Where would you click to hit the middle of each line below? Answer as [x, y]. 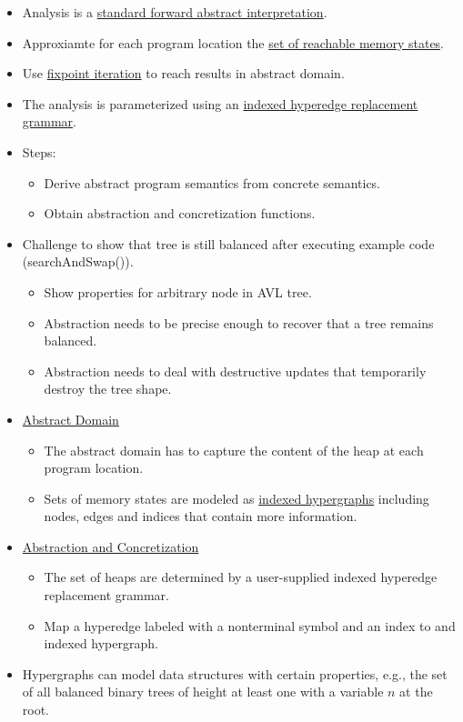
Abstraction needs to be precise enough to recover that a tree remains [239, 322]
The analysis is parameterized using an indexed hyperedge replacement [220, 103]
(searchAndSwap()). [78, 261]
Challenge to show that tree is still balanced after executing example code [228, 243]
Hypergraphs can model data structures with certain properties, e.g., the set [235, 673]
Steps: [39, 151]
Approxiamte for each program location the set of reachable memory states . [233, 42]
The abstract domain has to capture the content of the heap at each [234, 450]
